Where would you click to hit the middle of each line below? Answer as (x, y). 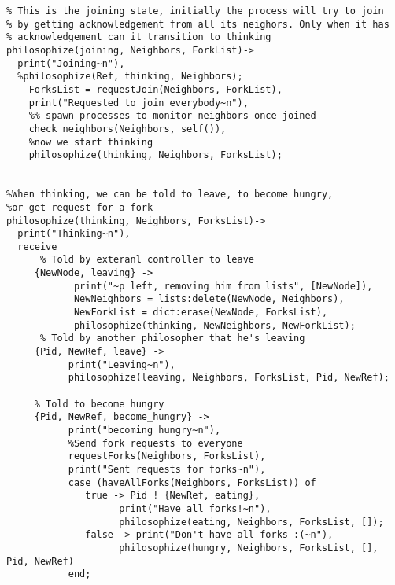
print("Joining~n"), (71, 63)
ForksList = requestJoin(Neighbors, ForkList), (155, 89)
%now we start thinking (91, 142)
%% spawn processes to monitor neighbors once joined (172, 116)
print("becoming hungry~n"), (144, 430)
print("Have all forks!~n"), (195, 508)
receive (37, 247)
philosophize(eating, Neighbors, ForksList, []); (251, 522)
